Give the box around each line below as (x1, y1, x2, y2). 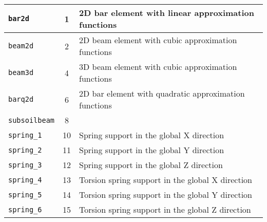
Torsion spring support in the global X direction (79, 174, 252, 186)
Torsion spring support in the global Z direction (79, 203, 251, 215)
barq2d (8, 95, 34, 103)
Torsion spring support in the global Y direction (79, 189, 252, 200)
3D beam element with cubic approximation (79, 61, 237, 72)
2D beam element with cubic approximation (79, 34, 237, 46)
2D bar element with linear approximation (79, 7, 254, 18)
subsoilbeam (8, 116, 55, 124)
